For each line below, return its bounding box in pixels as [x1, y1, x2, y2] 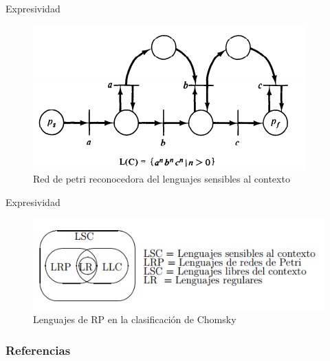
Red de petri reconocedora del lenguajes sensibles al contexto [33, 172, 290, 186]
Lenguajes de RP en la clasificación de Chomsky [33, 312, 236, 327]
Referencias [5, 341, 71, 358]
